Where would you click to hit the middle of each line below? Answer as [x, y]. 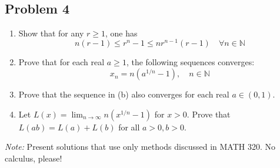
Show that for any [51, 33]
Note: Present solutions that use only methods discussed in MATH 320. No [140, 147]
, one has [121, 33]
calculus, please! [34, 158]
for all [129, 127]
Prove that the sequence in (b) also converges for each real [124, 94]
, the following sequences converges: [190, 62]
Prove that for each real [61, 62]
